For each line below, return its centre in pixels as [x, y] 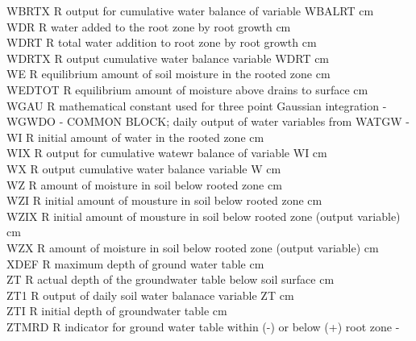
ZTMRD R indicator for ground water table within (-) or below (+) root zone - [203, 326]
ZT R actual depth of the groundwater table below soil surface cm [171, 279]
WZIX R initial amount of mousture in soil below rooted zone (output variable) [204, 216]
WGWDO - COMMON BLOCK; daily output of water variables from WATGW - [208, 121]
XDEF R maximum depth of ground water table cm [135, 263]
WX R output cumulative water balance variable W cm [144, 168]
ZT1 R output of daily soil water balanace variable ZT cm [150, 295]
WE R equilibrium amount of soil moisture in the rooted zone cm [168, 74]
